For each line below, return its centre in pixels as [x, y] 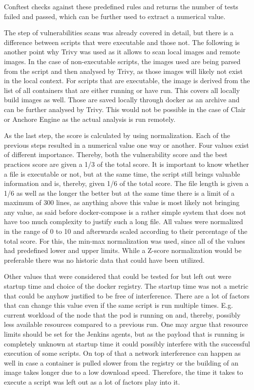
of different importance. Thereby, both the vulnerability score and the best [116, 154]
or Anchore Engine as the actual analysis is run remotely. [90, 119]
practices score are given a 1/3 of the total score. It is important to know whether [127, 164]
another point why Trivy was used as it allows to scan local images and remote [122, 52]
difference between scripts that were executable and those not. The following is [122, 42]
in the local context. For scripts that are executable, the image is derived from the [127, 80]
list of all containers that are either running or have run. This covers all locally [122, 90]
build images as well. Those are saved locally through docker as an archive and [122, 100]
